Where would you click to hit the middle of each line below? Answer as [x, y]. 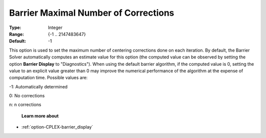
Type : [15, 28]
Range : [17, 34]
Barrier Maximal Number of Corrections [92, 13]
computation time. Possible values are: [49, 78]
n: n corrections [25, 105]
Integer [55, 28]
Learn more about [40, 116]
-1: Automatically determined [38, 86]
